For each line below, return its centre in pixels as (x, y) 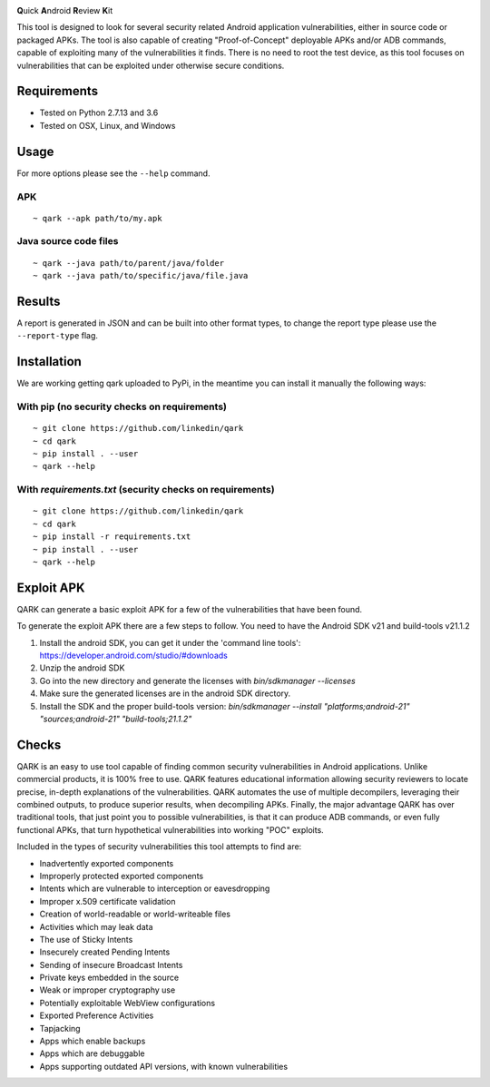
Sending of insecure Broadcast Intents (111, 965)
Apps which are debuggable (92, 1053)
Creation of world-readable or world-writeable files (135, 914)
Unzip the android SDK (82, 668)
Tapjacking (60, 1028)
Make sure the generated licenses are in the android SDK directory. (165, 693)
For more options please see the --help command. (113, 173)
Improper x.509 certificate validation (108, 901)
